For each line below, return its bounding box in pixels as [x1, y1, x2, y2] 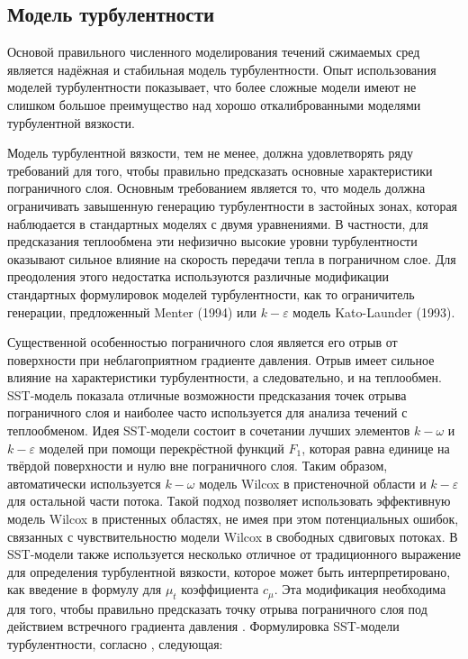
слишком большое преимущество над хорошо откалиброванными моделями [7, 95, 421, 114]
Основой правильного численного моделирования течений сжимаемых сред [7, 42, 420, 61]
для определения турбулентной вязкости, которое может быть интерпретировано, [7, 562, 451, 581]
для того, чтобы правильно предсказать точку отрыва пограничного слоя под [7, 599, 427, 618]
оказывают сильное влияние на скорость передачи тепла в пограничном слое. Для [7, 249, 456, 268]
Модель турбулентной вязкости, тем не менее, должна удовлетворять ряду [7, 143, 414, 162]
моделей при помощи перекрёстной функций [39, 438, 284, 457]
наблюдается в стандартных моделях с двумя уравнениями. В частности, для [7, 214, 428, 233]
